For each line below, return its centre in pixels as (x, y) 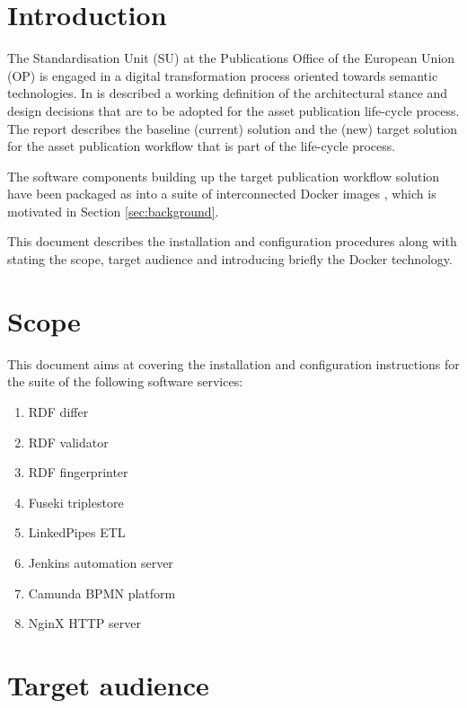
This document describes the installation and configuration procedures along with (232, 241)
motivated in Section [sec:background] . (113, 211)
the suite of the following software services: (125, 381)
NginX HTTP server (84, 623)
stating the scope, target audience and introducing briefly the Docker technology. (230, 259)
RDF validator (68, 442)
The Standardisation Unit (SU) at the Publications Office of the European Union (231, 58)
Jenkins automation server (101, 562)
